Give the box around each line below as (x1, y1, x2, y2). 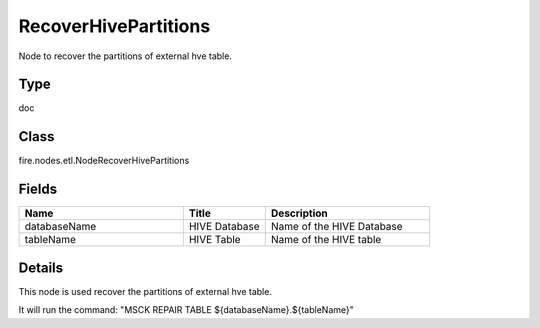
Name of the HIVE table (270, 233, 382, 247)
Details (18, 259, 64, 276)
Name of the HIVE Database (270, 220, 404, 234)
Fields (18, 181, 58, 198)
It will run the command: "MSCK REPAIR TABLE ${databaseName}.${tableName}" (18, 304, 355, 316)
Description (270, 206, 329, 220)
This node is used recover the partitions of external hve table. (18, 285, 272, 297)
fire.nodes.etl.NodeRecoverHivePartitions (18, 155, 190, 167)
